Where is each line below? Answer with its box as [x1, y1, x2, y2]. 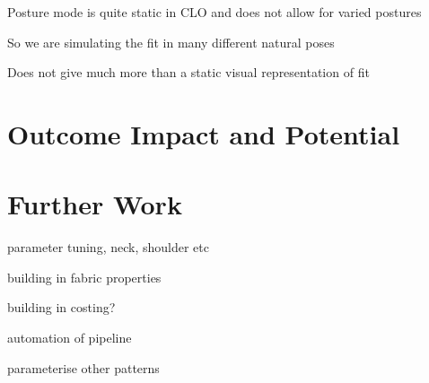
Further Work [7, 186, 182, 222]
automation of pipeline [7, 328, 132, 347]
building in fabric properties [7, 267, 162, 286]
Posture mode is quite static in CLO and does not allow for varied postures [7, 3, 422, 21]
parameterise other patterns [7, 358, 160, 377]
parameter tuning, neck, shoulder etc [7, 238, 209, 257]
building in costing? [7, 298, 116, 317]
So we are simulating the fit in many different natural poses [7, 32, 335, 51]
